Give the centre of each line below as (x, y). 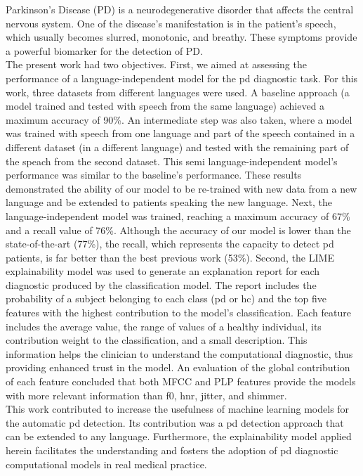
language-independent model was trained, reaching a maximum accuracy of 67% (178, 216)
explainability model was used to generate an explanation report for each (163, 271)
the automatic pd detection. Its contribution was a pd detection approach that (175, 422)
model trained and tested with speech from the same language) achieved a (165, 106)
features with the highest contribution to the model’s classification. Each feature (178, 313)
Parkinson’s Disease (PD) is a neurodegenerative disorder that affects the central (180, 9)
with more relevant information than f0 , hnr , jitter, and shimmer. (146, 395)
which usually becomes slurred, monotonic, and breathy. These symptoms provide (181, 37)
